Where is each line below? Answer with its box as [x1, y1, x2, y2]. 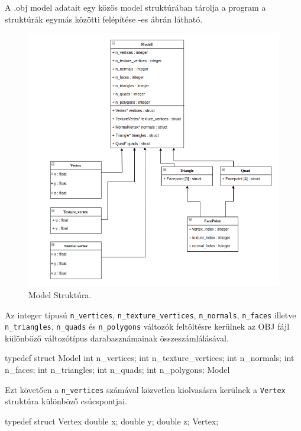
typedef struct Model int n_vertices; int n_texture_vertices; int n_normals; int [5, 352, 294, 364]
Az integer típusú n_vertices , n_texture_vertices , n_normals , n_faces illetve [5, 308, 296, 321]
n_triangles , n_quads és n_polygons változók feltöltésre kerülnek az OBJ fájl [5, 320, 290, 333]
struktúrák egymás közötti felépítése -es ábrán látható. [5, 12, 203, 25]
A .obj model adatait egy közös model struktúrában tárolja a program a [5, 1, 266, 13]
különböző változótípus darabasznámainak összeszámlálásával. [5, 331, 229, 344]
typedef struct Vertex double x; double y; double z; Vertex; [5, 414, 219, 427]
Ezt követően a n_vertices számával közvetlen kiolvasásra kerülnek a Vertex [5, 383, 286, 395]
